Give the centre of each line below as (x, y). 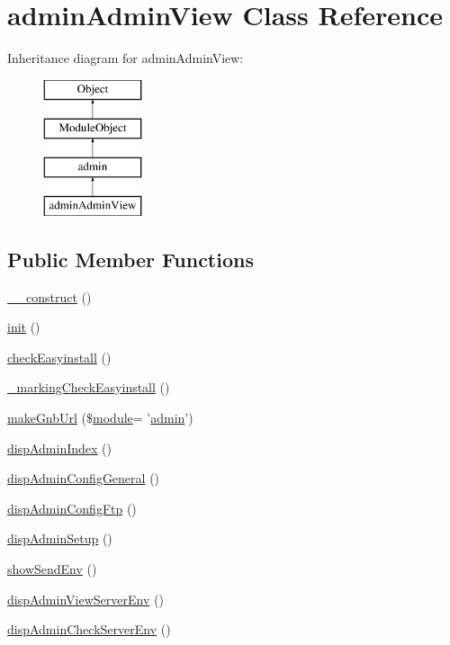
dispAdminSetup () (60, 538)
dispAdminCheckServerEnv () (89, 629)
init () (24, 327)
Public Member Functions (130, 259)
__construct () (49, 296)
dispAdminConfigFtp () (72, 508)
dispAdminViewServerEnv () (85, 599)
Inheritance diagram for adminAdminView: (126, 58)
